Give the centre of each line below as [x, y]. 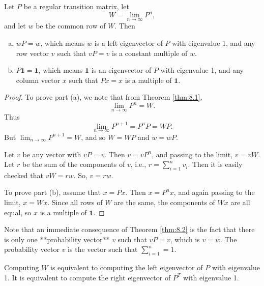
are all [240, 202]
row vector [33, 53]
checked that [24, 175]
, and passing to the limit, [192, 154]
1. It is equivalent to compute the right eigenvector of [87, 277]
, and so [93, 137]
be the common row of [71, 26]
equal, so [18, 212]
